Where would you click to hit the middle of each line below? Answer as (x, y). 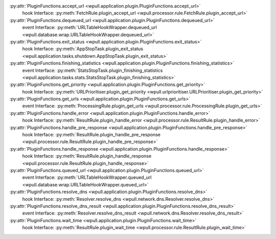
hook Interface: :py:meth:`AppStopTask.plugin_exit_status (83, 49)
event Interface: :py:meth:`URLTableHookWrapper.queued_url (87, 177)
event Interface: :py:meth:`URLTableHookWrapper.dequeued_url (89, 28)
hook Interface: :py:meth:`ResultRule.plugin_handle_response (87, 156)
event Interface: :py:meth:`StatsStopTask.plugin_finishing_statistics (93, 70)
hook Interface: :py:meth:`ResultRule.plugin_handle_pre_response (91, 135)
